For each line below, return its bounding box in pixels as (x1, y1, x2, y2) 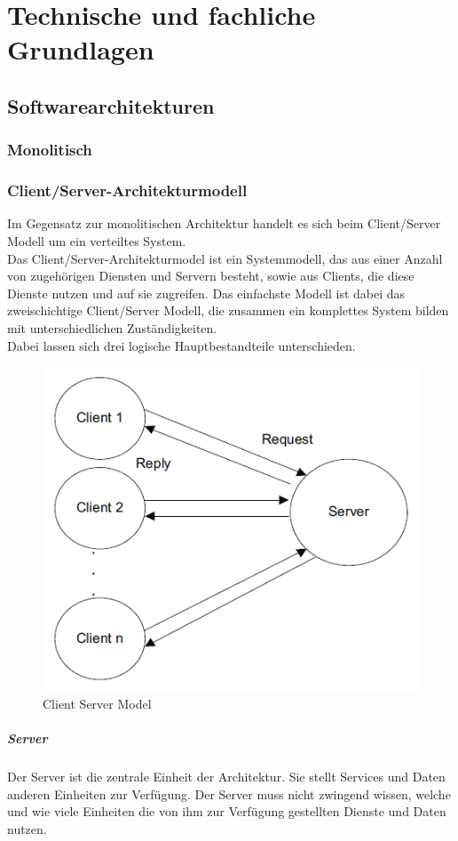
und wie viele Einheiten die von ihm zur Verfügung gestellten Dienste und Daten (7, 802, 446, 821)
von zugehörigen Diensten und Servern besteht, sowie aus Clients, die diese (7, 266, 415, 285)
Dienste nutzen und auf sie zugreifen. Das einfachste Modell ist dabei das (7, 283, 406, 302)
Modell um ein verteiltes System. (7, 232, 186, 250)
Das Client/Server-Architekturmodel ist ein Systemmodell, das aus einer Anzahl (7, 249, 443, 267)
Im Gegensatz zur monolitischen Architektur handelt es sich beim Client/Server (7, 214, 441, 233)
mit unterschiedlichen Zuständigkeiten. (7, 318, 217, 337)
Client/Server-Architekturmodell (7, 179, 248, 202)
